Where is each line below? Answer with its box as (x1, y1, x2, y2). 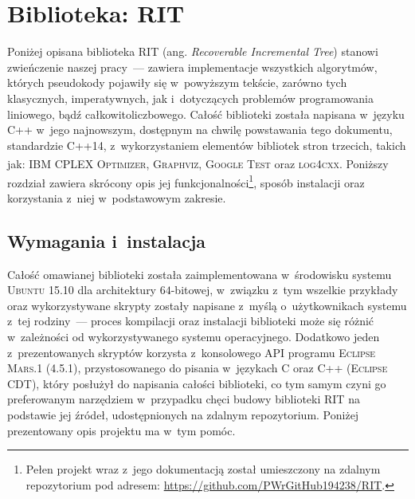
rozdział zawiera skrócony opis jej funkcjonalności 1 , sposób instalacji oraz (7, 171, 365, 191)
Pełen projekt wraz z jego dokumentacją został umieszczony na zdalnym (25, 461, 381, 477)
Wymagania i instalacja (7, 228, 206, 253)
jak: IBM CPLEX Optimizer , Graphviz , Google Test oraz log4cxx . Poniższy (7, 155, 389, 171)
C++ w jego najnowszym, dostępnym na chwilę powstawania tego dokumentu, (7, 121, 393, 138)
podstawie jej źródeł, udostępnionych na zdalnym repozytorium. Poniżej (7, 406, 359, 422)
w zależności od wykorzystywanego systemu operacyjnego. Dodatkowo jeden (7, 328, 380, 344)
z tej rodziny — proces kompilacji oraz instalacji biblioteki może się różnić (7, 312, 374, 329)
